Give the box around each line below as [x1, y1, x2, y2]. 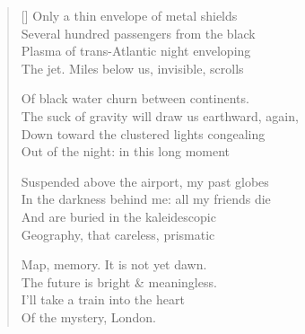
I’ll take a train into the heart [21, 290, 185, 309]
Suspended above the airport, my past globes [21, 171, 269, 190]
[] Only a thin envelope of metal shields [21, 6, 238, 24]
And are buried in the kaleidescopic [21, 207, 216, 225]
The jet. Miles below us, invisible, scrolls [21, 58, 244, 77]
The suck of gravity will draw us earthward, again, [21, 106, 299, 125]
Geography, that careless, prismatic [21, 224, 215, 243]
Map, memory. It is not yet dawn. [21, 255, 207, 274]
